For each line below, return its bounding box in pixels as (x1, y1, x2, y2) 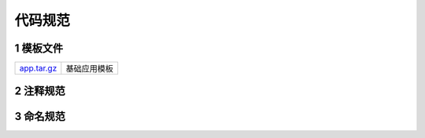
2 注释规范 (14, 85, 66, 98)
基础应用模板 (65, 64, 113, 74)
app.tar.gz (19, 63, 57, 74)
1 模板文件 (14, 42, 64, 55)
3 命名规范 (14, 110, 66, 123)
